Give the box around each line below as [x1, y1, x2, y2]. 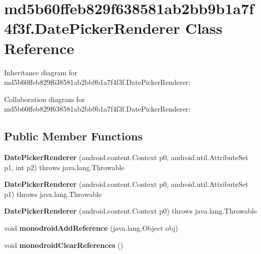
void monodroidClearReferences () [4, 239, 123, 250]
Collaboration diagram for [4, 93, 85, 104]
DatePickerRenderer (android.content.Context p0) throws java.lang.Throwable [4, 206, 257, 216]
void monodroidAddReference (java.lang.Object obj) [4, 223, 179, 233]
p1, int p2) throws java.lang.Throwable [4, 162, 124, 172]
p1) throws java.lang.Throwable [4, 188, 102, 199]
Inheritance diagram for [4, 67, 77, 77]
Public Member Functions [4, 128, 143, 144]
